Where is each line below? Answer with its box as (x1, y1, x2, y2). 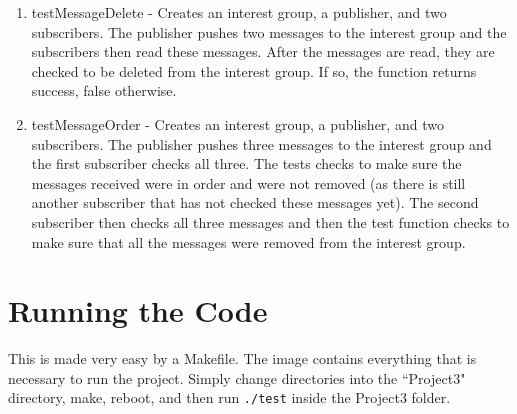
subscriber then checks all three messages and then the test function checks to (31, 211, 510, 232)
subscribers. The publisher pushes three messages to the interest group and (31, 133, 492, 154)
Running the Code (8, 290, 268, 331)
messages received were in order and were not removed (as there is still (31, 172, 466, 193)
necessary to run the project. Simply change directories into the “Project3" (8, 367, 466, 388)
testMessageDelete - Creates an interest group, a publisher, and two (31, 2, 447, 22)
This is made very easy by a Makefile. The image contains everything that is (8, 348, 477, 369)
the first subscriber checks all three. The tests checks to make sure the (31, 153, 462, 174)
